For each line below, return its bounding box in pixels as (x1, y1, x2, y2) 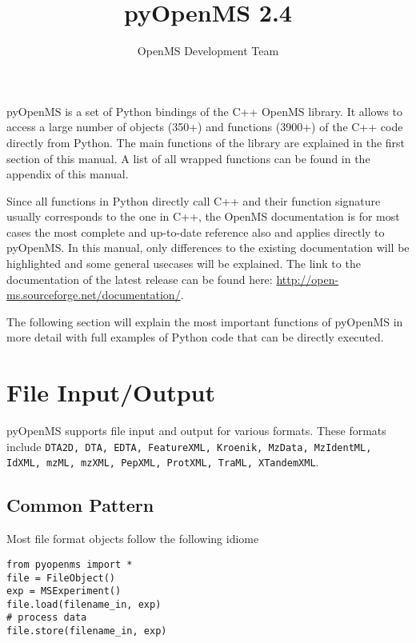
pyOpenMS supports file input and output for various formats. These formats (6, 422, 386, 439)
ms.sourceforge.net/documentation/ (6, 286, 181, 303)
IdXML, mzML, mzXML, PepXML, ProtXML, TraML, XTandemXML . (6, 453, 319, 470)
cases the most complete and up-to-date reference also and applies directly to (6, 223, 385, 240)
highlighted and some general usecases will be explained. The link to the (6, 255, 361, 272)
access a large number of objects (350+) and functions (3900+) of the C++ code (6, 118, 403, 135)
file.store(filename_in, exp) (6, 625, 167, 637)
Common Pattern (6, 493, 154, 517)
